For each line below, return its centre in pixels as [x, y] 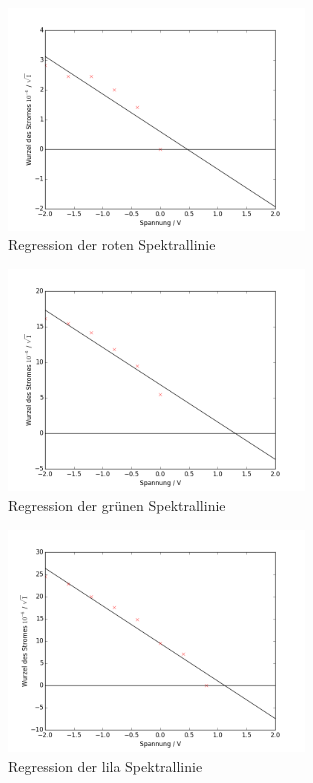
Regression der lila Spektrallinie [105, 765]
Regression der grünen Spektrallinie [117, 504]
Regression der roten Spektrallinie [112, 244]
